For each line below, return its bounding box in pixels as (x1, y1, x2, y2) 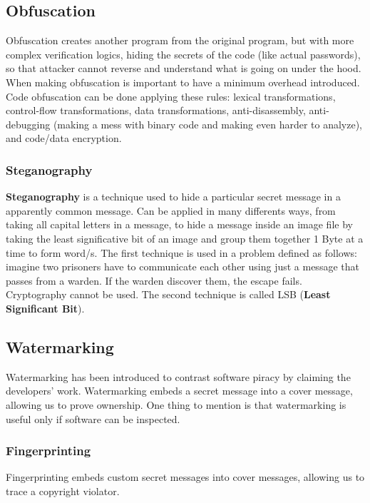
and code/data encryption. (6, 131, 122, 146)
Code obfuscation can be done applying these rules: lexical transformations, (6, 88, 336, 103)
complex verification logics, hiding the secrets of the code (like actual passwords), (6, 46, 361, 61)
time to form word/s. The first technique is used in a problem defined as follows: (6, 245, 357, 260)
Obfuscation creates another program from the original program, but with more (6, 33, 354, 48)
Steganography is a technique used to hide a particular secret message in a (6, 189, 341, 204)
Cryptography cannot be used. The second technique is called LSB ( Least (6, 287, 331, 302)
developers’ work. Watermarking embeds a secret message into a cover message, (6, 383, 353, 398)
